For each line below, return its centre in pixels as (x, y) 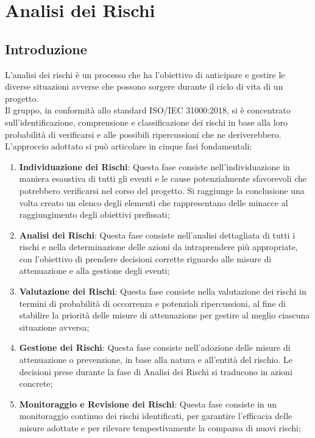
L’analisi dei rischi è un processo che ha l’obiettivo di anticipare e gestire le (145, 74)
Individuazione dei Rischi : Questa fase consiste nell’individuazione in (154, 166)
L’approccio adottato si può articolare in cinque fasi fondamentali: (129, 146)
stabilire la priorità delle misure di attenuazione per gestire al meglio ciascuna (165, 315)
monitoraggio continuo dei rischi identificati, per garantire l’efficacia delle (156, 416)
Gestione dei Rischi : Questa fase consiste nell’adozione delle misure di (155, 347)
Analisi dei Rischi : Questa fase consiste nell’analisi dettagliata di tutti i (157, 235)
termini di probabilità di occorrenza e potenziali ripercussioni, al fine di (152, 303)
